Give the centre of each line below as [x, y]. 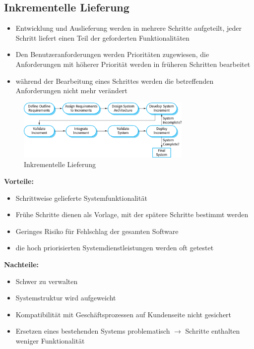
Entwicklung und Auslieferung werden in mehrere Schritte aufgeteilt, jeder [128, 28]
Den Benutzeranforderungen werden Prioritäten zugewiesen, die [112, 54]
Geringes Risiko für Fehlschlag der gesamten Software [97, 231]
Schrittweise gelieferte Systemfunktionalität [81, 198]
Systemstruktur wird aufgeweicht [66, 298]
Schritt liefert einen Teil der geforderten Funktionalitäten [102, 37]
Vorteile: [19, 181]
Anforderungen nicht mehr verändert [71, 90]
